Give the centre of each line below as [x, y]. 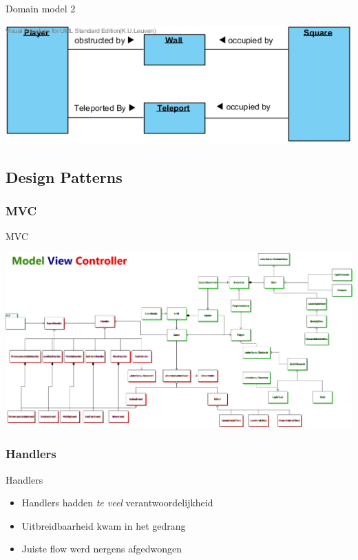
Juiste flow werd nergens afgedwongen [102, 549]
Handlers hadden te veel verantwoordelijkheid [117, 503]
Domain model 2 [41, 8]
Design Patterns [64, 176]
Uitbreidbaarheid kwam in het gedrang [104, 525]
